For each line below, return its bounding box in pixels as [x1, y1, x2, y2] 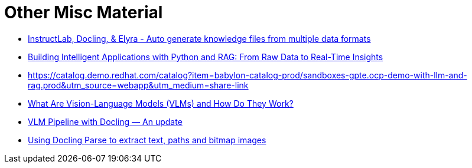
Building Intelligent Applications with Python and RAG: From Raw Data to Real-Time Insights [28, 51, 383, 62]
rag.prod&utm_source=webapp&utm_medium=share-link [28, 80, 249, 90]
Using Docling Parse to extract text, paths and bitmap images [28, 134, 266, 145]
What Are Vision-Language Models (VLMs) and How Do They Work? [28, 98, 294, 108]
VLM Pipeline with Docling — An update [28, 116, 183, 127]
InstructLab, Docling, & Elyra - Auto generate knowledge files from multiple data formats [28, 33, 371, 44]
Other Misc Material [4, 2, 163, 22]
